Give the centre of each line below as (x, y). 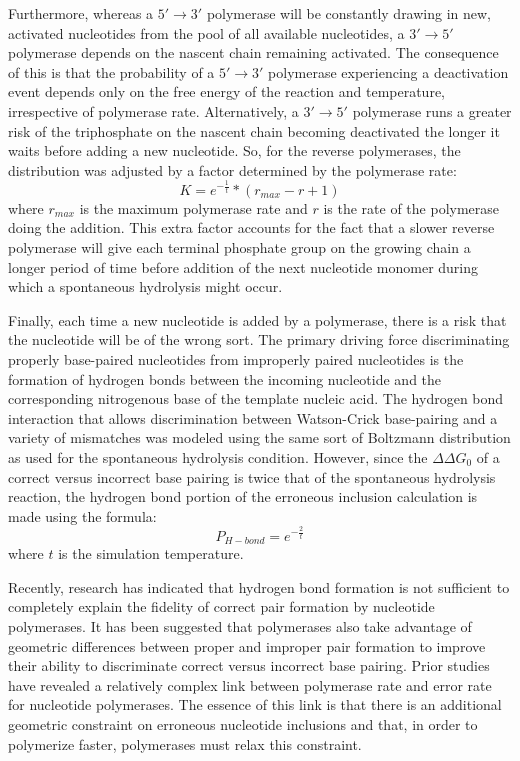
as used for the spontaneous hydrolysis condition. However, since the (218, 456)
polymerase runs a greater (432, 110)
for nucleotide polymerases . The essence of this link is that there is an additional (255, 704)
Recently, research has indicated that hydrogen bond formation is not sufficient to (259, 586)
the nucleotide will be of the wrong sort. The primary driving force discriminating (259, 339)
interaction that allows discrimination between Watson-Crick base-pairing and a (253, 417)
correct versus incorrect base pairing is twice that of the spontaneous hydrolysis (252, 476)
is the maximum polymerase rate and (193, 207)
